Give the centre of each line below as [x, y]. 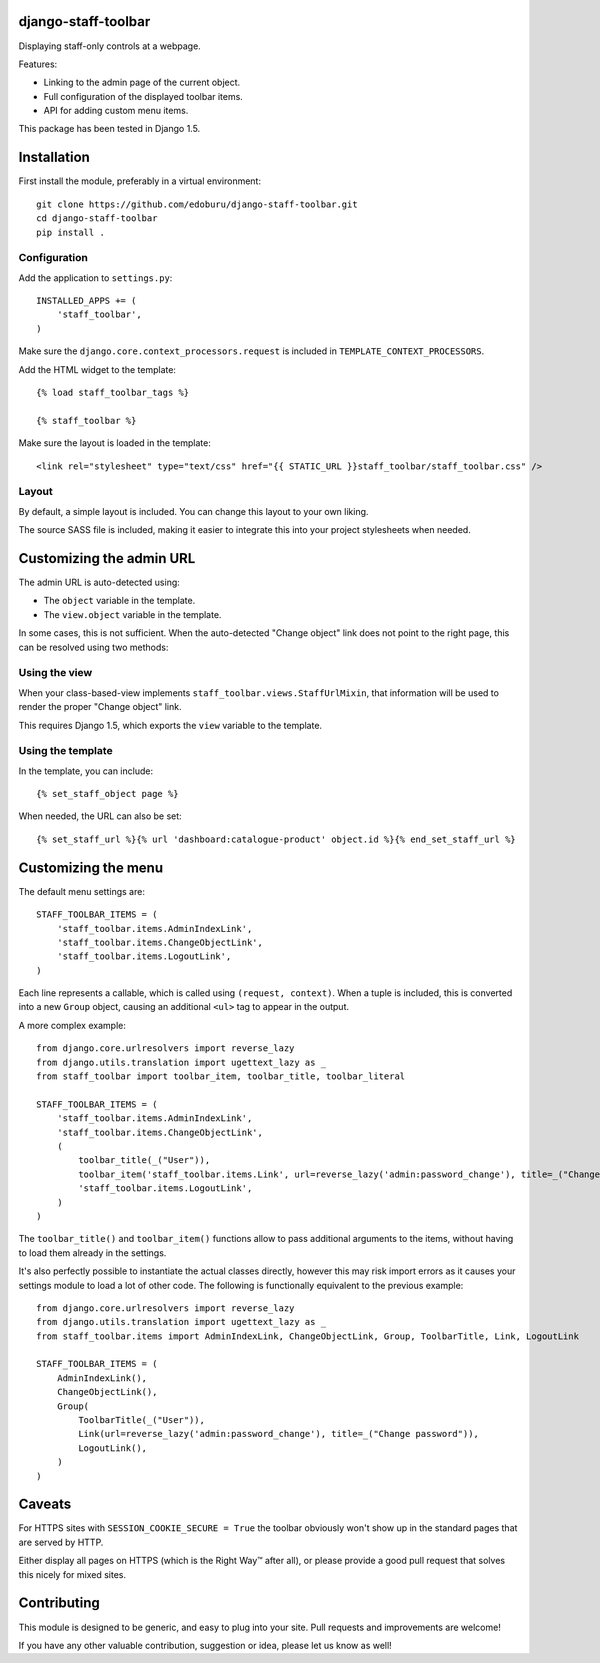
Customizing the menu [91, 867]
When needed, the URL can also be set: [100, 816]
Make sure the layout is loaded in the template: [115, 443]
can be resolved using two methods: [93, 647]
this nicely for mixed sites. [72, 1574]
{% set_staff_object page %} [107, 794]
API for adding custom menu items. [116, 111]
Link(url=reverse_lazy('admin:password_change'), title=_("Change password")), [279, 1434]
